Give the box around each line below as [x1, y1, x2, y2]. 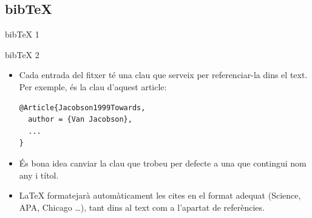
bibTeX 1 [5, 28, 39, 41]
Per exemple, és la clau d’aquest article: [19, 80, 167, 93]
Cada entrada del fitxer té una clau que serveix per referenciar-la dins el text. [19, 68, 308, 81]
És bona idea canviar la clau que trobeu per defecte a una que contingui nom [19, 156, 307, 169]
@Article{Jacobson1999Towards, [19, 103, 146, 112]
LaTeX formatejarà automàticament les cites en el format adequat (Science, [19, 189, 301, 202]
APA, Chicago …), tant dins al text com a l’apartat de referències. [19, 200, 265, 213]
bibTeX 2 [5, 48, 39, 61]
